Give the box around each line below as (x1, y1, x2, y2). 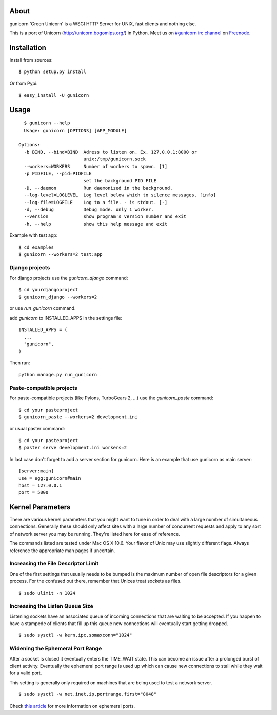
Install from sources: (9, 57, 53, 63)
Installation (9, 43, 46, 52)
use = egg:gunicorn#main (18, 475, 81, 481)
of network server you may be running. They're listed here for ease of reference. (9, 530, 180, 537)
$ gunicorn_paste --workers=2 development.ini (18, 414, 138, 420)
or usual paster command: (9, 426, 65, 432)
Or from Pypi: (9, 80, 38, 86)
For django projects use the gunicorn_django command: (9, 275, 128, 281)
